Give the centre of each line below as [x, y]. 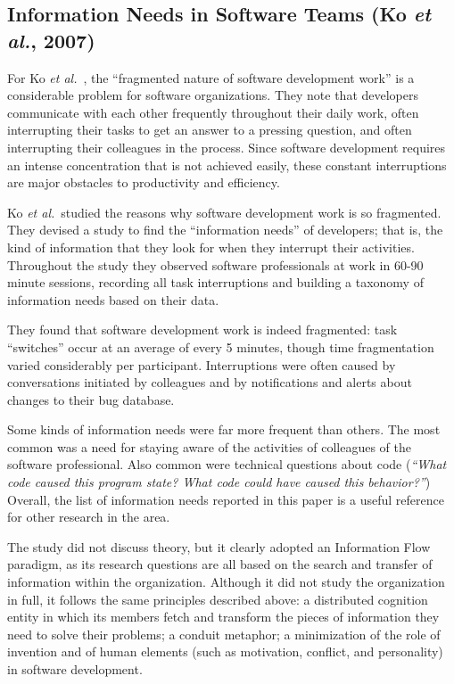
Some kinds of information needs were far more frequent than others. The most [224, 429]
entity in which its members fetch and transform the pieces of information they [223, 617]
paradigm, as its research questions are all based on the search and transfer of [220, 564]
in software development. [75, 669]
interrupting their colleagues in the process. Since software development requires [227, 147]
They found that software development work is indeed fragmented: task [202, 330]
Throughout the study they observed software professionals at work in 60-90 [215, 264]
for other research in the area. [89, 517]
